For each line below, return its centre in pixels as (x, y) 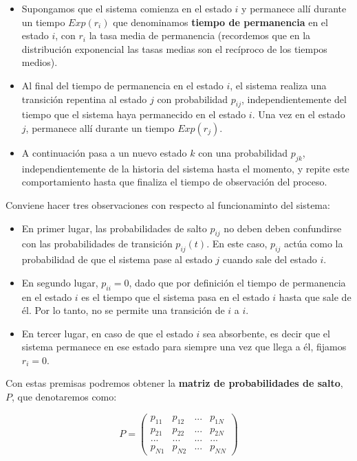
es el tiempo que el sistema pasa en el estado (175, 296)
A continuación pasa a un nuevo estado (104, 152)
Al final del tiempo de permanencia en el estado (122, 85)
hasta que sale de (315, 296)
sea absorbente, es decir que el (266, 333)
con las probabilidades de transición (97, 244)
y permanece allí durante (294, 8)
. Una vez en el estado (299, 114)
